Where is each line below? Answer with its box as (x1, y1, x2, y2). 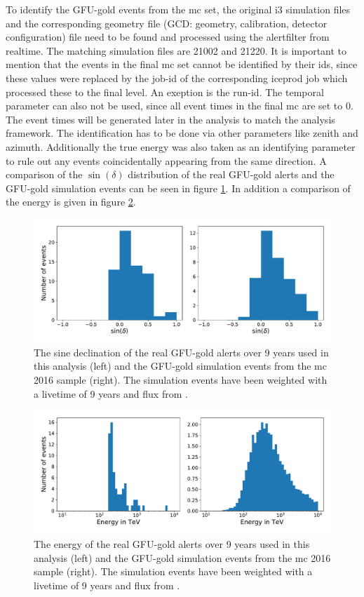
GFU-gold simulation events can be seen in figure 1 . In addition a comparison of (6, 180, 351, 195)
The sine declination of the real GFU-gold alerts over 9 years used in (34, 344, 329, 359)
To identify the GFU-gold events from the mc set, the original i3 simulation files (6, 2, 351, 16)
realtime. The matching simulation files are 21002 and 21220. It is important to (6, 43, 347, 58)
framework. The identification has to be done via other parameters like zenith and (6, 126, 358, 140)
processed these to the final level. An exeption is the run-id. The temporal (6, 84, 324, 99)
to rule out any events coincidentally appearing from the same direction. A (6, 153, 327, 168)
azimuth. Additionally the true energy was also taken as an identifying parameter (6, 139, 356, 154)
